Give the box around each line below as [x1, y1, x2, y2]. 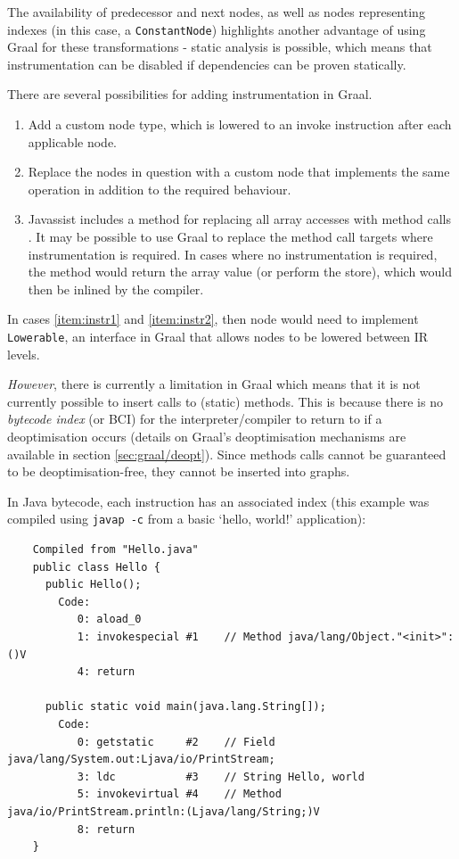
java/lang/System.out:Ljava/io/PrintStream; [7, 753, 275, 766]
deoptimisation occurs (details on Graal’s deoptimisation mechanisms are [7, 427, 406, 445]
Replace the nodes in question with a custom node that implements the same [28, 162, 450, 181]
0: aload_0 [77, 613, 142, 626]
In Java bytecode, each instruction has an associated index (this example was [7, 491, 430, 510]
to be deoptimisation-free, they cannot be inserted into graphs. [7, 462, 350, 481]
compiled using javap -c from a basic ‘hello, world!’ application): [7, 509, 366, 528]
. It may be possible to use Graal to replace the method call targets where [28, 227, 433, 245]
